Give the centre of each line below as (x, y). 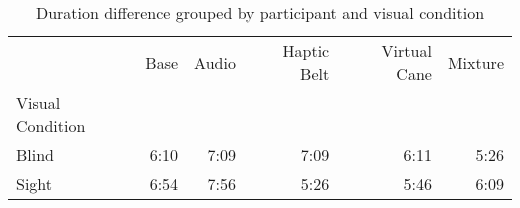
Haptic (306, 50)
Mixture (475, 62)
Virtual (406, 50)
